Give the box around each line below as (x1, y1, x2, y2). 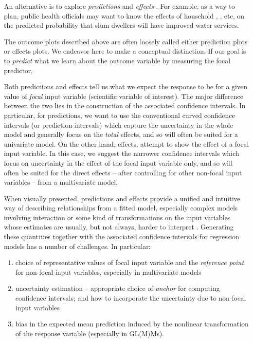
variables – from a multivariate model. (4, 177, 118, 187)
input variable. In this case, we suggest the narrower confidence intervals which (4, 148, 239, 158)
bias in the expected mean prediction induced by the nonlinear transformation (15, 319, 249, 329)
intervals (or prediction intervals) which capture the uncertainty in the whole (4, 119, 233, 130)
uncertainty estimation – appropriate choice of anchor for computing (15, 283, 220, 293)
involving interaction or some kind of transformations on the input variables (4, 212, 231, 222)
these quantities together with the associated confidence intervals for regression (4, 231, 239, 242)
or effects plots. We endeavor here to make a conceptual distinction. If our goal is (4, 46, 246, 56)
